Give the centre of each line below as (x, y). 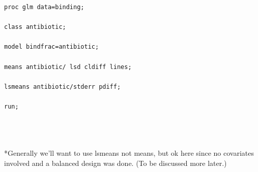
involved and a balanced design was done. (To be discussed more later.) (116, 163)
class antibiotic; (35, 27)
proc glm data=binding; (44, 7)
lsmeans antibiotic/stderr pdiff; (63, 87)
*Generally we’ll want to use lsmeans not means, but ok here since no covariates (129, 153)
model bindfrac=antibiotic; (52, 47)
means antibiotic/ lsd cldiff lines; (68, 67)
